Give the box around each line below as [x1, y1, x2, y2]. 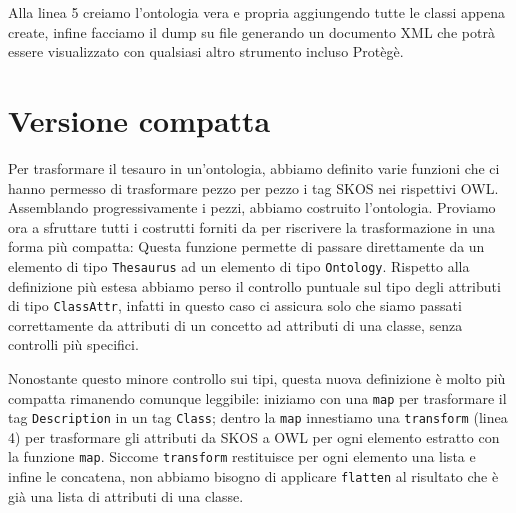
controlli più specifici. [8, 334, 139, 355]
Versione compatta [8, 99, 271, 140]
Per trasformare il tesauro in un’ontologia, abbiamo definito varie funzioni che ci [8, 157, 500, 178]
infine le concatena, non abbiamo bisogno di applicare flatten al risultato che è [8, 466, 499, 487]
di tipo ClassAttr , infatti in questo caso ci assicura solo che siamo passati [8, 295, 462, 316]
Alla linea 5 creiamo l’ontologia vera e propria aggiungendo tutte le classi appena [8, 2, 505, 22]
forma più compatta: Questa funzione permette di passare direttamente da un [8, 236, 485, 257]
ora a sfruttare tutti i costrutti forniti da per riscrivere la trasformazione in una [8, 216, 495, 237]
